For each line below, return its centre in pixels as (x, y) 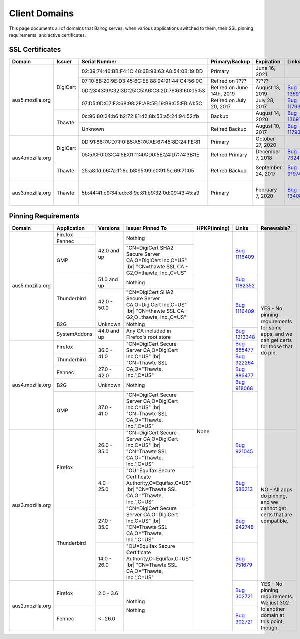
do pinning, (274, 496)
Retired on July (229, 100)
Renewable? (276, 228)
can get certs (276, 340)
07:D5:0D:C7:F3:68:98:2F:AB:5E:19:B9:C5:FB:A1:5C (142, 103)
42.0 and (109, 251)
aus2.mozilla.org (32, 606)
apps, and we (277, 334)
